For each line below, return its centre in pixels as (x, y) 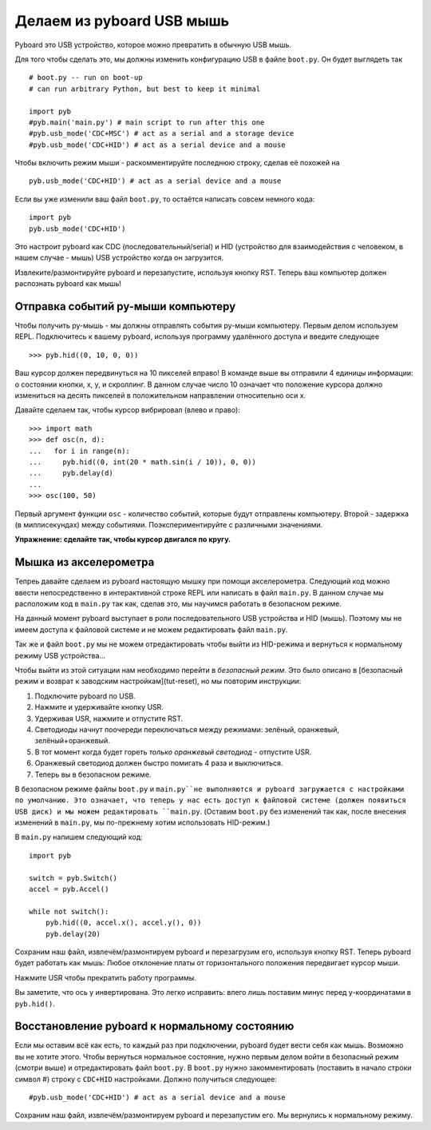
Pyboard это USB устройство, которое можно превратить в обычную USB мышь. (153, 45)
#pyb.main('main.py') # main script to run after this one (147, 122)
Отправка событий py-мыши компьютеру (125, 306)
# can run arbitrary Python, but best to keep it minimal (145, 89)
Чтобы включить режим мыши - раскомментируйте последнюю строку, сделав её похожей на (177, 163)
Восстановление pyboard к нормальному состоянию (154, 1027)
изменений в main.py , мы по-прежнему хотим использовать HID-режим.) (142, 822)
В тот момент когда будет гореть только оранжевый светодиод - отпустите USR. (173, 752)
